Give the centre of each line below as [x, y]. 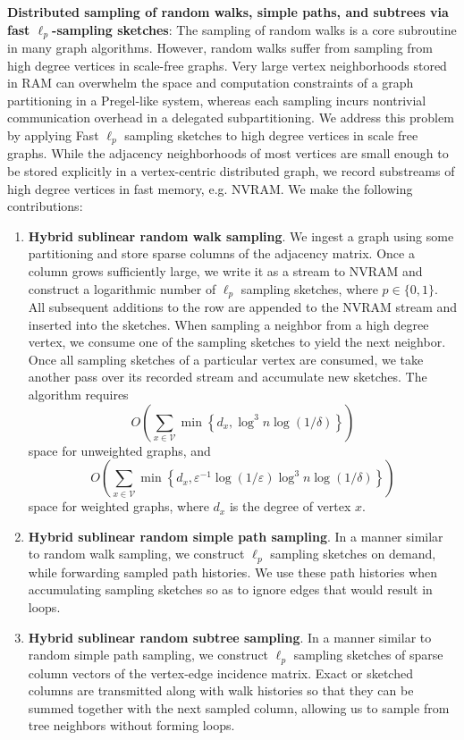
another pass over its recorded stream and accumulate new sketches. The [228, 377]
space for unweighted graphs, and [119, 450]
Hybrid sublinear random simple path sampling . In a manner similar [236, 536]
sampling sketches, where [309, 288]
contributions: [45, 206]
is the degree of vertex [290, 506]
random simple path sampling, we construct [148, 655]
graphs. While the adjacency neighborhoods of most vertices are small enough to [228, 153]
